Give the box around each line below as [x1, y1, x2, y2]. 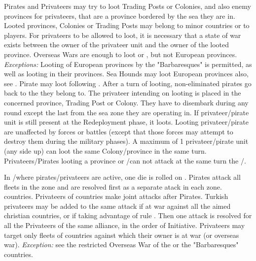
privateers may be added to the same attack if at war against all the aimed [4, 200, 231, 211]
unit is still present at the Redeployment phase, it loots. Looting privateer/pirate [4, 117, 249, 127]
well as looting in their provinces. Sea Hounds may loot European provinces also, [4, 68, 249, 79]
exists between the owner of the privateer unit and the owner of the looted [4, 39, 229, 50]
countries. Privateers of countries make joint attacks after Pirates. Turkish [4, 191, 228, 201]
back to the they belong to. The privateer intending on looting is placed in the [4, 88, 241, 98]
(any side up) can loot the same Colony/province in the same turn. [4, 145, 207, 156]
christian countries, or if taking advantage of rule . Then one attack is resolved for [4, 210, 252, 221]
